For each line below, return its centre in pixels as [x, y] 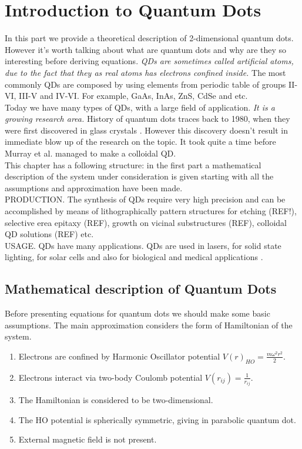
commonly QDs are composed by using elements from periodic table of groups [145, 84]
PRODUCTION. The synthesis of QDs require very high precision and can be [145, 199]
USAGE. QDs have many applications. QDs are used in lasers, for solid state [143, 245]
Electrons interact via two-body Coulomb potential [110, 377]
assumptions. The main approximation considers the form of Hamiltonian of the [149, 325]
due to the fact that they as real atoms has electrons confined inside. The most [145, 72]
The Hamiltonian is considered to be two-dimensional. [116, 400]
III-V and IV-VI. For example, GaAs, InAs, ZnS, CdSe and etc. [133, 96]
